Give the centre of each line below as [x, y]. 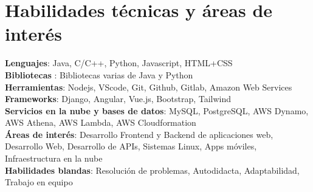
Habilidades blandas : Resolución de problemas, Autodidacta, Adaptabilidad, [152, 170]
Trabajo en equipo [39, 182]
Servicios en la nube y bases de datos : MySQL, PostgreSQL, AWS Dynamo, [157, 110]
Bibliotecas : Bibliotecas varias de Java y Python [99, 74]
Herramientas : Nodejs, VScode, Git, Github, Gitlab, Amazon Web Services [149, 87]
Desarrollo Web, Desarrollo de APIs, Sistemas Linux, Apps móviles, [131, 146]
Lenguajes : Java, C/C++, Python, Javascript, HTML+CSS [119, 63]
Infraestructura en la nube [54, 158]
